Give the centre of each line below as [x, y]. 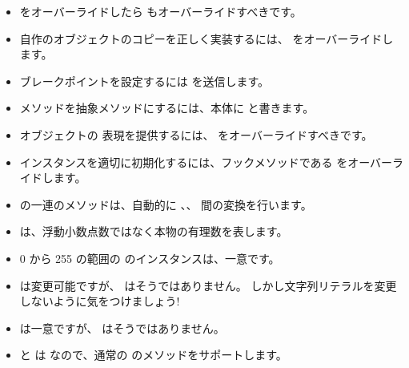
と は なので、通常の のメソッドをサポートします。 [153, 355]
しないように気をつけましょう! [100, 301]
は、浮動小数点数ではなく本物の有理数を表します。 [154, 231]
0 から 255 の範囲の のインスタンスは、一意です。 [150, 258]
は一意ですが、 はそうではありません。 [122, 328]
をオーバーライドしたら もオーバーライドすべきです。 [160, 11]
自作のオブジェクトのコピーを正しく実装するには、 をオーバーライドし [207, 38]
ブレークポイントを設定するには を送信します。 [144, 81]
